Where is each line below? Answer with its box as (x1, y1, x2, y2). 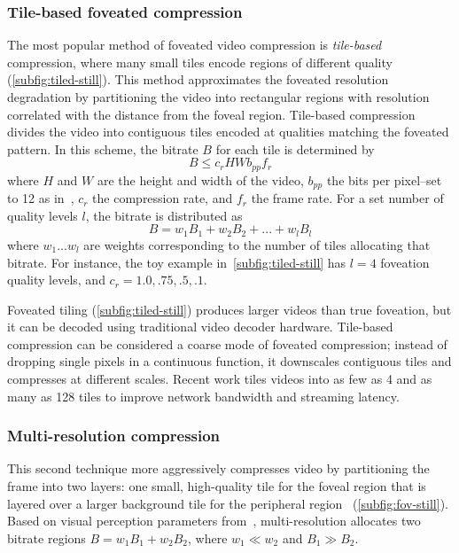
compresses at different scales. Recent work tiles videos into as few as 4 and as (7, 370, 432, 388)
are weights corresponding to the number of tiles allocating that (83, 235, 431, 253)
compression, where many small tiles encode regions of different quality (7, 52, 393, 71)
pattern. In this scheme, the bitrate (7, 139, 198, 158)
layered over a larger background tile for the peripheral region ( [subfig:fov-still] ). (7, 494, 448, 512)
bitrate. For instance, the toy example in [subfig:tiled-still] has (7, 253, 346, 271)
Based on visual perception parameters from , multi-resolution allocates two (7, 511, 421, 530)
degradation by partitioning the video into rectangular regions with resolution (7, 88, 430, 105)
